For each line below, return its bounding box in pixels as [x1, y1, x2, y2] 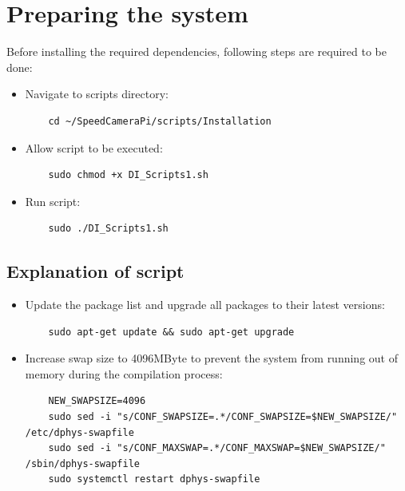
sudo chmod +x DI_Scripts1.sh [48, 169, 208, 181]
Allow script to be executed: [25, 139, 163, 156]
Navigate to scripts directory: [25, 85, 169, 102]
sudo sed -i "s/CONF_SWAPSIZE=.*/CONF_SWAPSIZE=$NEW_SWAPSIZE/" [48, 411, 398, 423]
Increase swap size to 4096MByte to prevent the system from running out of [25, 350, 398, 366]
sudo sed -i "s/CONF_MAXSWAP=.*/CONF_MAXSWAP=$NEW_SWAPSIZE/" [48, 442, 386, 454]
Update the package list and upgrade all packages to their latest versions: [25, 296, 385, 313]
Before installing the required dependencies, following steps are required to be [6, 43, 387, 60]
